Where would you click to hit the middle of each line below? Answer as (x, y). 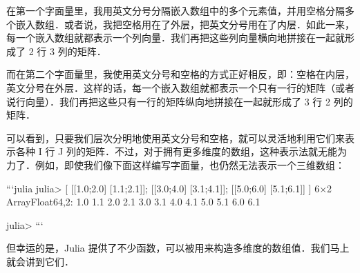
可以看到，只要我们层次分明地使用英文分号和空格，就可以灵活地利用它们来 (176, 138)
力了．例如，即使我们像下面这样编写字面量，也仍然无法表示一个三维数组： (176, 164)
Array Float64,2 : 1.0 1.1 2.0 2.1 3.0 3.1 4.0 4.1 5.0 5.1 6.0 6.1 (133, 202)
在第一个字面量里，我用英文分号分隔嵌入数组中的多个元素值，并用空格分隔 (176, 10)
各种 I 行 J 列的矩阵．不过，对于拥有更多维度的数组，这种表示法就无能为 (181, 151)
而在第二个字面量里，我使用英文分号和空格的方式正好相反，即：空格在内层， (180, 74)
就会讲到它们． (40, 261)
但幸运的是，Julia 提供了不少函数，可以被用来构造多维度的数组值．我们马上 (178, 248)
